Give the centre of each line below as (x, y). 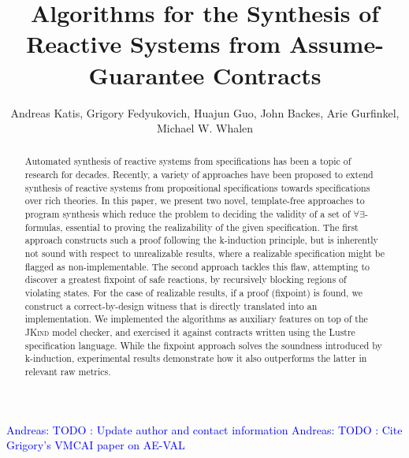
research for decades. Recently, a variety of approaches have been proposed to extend (199, 175)
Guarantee (147, 74)
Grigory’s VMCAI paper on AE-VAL (96, 445)
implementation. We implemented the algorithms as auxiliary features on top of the (196, 319)
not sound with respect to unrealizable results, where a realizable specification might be (205, 253)
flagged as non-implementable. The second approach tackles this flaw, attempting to (197, 266)
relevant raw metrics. (68, 371)
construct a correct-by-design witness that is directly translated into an (171, 305)
